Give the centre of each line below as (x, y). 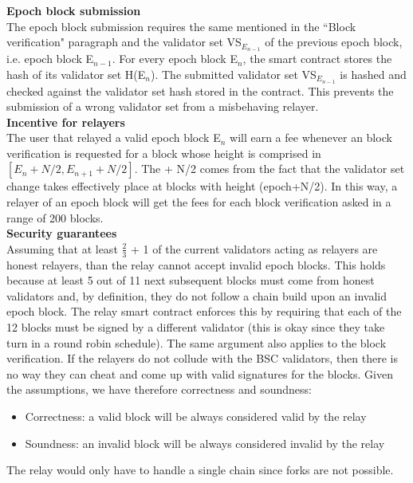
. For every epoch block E (175, 59)
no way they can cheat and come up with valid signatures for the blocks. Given (200, 373)
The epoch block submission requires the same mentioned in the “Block (181, 26)
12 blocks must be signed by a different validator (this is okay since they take (196, 327)
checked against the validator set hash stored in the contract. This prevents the (200, 90)
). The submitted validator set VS (233, 74)
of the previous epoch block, (334, 42)
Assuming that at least (62, 248)
